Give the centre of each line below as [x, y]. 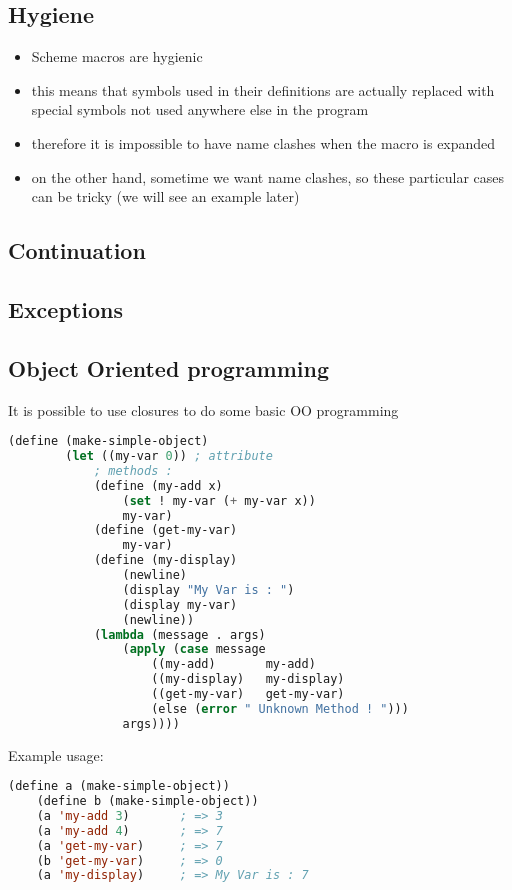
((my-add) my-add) [233, 664]
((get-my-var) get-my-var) [248, 694]
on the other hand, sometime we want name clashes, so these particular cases [268, 176]
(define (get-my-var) [165, 530]
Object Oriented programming [169, 367]
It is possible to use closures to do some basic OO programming [203, 409]
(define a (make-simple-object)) [119, 786]
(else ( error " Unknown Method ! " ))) [280, 708]
